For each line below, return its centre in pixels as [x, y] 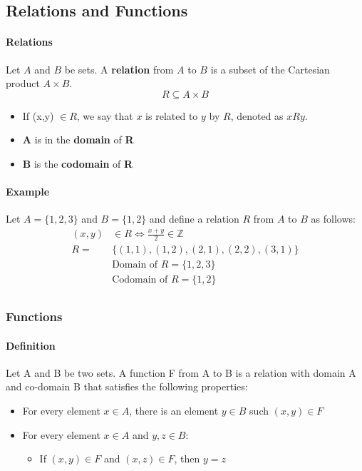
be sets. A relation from [119, 69]
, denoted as [257, 115]
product [23, 83]
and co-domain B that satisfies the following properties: [127, 386]
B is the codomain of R [78, 163]
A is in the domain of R [78, 140]
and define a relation [194, 219]
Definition [31, 345]
